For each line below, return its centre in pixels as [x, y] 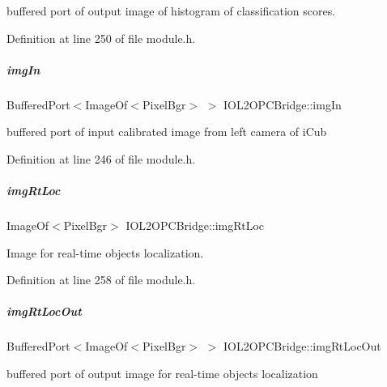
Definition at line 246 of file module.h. [101, 158]
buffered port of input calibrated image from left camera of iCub [167, 132]
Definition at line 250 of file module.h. [101, 38]
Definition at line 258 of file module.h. [101, 280]
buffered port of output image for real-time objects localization [162, 374]
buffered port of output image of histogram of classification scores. [171, 11]
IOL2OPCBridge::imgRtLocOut [302, 346]
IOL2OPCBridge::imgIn [283, 104]
